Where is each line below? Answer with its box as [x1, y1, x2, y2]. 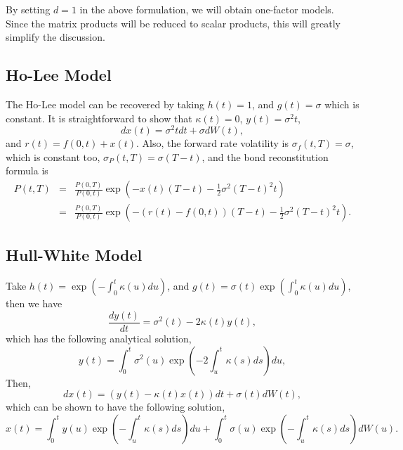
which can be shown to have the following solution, [6, 399, 225, 414]
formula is [6, 163, 48, 178]
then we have [6, 296, 62, 311]
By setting [6, 2, 51, 16]
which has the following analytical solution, [6, 330, 192, 345]
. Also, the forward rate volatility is [136, 136, 289, 150]
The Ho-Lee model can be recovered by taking [6, 96, 204, 111]
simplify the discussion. [6, 30, 105, 44]
